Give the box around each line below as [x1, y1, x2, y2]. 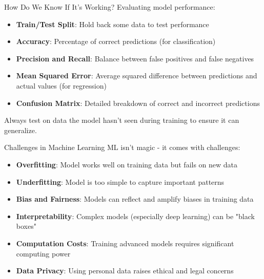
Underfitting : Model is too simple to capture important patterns [16, 176, 225, 187]
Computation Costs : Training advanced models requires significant [16, 238, 234, 248]
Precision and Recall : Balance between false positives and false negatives [16, 53, 254, 63]
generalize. [4, 124, 37, 135]
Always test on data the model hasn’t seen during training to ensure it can [4, 115, 239, 125]
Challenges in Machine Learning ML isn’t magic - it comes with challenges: [4, 142, 240, 153]
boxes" [16, 221, 36, 231]
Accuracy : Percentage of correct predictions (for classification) [16, 36, 216, 47]
